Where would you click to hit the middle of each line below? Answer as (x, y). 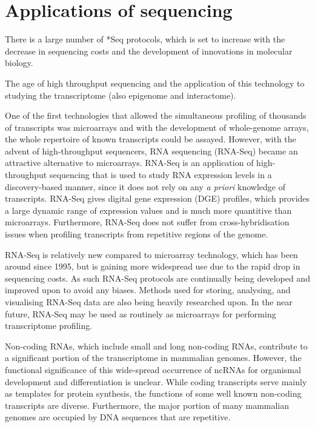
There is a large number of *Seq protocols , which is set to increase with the (145, 39)
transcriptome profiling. (49, 326)
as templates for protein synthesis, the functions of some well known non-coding (153, 393)
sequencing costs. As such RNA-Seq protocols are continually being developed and (157, 278)
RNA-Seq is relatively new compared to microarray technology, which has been (151, 254)
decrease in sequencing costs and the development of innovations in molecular (149, 51)
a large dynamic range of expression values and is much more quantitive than (148, 210)
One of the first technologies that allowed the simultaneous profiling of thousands (156, 115)
